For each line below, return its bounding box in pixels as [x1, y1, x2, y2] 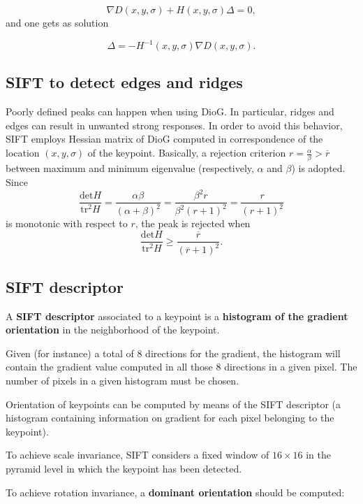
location [6, 145, 40, 160]
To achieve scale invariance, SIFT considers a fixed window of [6, 447, 269, 462]
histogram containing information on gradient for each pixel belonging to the [6, 410, 334, 425]
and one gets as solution [6, 15, 109, 29]
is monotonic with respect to [6, 216, 128, 231]
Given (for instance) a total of [6, 345, 134, 360]
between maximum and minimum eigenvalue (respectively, [6, 161, 254, 175]
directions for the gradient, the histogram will [145, 345, 341, 360]
